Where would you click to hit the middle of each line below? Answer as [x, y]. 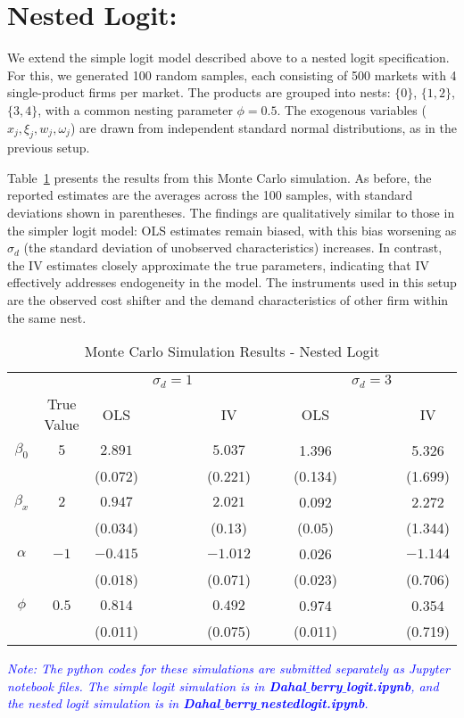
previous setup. [49, 148]
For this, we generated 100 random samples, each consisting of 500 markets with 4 [232, 74]
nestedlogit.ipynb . [314, 703]
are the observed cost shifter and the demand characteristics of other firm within [228, 300]
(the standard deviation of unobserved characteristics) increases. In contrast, [233, 248]
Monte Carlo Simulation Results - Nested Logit [232, 351]
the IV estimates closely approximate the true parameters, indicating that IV [218, 264]
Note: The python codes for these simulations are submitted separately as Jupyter [228, 668]
